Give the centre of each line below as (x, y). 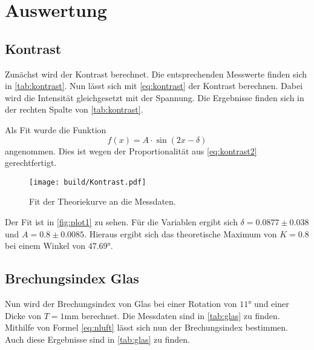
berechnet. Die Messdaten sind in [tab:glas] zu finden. (181, 315)
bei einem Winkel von (45, 246)
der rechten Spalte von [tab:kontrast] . (74, 109)
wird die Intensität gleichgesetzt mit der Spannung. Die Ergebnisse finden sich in (155, 97)
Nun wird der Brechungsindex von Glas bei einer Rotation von (121, 303)
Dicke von (23, 315)
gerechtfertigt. (31, 163)
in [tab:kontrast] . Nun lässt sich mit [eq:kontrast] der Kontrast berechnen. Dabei (154, 86)
